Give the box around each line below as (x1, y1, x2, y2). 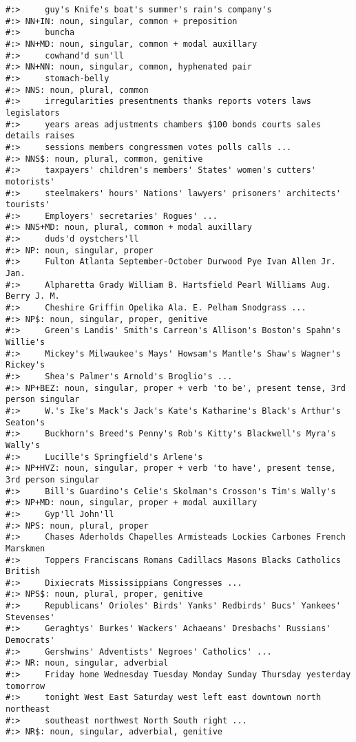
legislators (6, 107, 60, 118)
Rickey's (6, 360, 45, 370)
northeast (6, 704, 50, 714)
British (6, 566, 41, 577)
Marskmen (6, 543, 45, 553)
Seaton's (6, 417, 45, 427)
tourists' (6, 200, 50, 210)
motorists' (6, 176, 55, 187)
